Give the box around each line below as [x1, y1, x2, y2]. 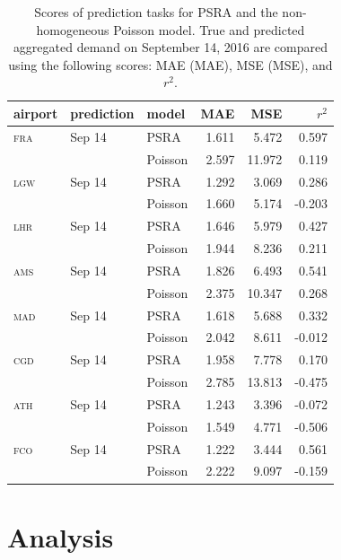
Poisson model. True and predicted [113, 20, 305, 39]
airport [13, 103, 58, 122]
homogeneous [36, 20, 109, 39]
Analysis [7, 518, 114, 555]
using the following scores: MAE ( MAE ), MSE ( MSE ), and [8, 55, 333, 74]
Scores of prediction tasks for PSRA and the [34, 3, 278, 21]
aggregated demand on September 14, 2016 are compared [13, 38, 328, 57]
